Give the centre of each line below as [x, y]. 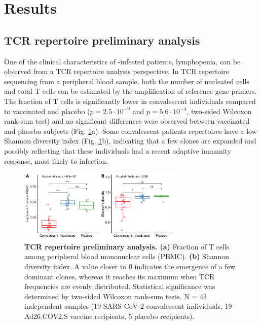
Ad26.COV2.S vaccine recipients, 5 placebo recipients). [109, 316]
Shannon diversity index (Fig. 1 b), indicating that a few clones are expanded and [130, 141]
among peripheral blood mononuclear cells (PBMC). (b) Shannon [127, 256]
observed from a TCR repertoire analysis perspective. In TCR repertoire [117, 71]
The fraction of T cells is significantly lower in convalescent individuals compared [130, 101]
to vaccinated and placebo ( [47, 111]
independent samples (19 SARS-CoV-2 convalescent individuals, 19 [128, 306]
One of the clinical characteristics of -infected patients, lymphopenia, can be [122, 61]
